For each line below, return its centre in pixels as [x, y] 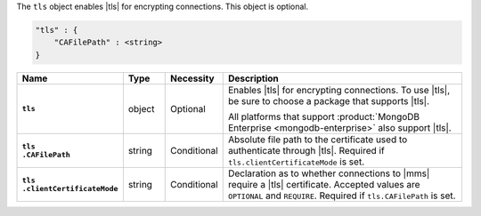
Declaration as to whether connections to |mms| [329, 173]
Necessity [192, 78]
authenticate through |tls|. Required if [306, 150]
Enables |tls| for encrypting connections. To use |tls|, [338, 90]
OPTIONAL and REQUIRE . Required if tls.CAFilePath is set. [342, 196]
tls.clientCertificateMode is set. [296, 162]
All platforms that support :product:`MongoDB [324, 116]
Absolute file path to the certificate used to [318, 140]
